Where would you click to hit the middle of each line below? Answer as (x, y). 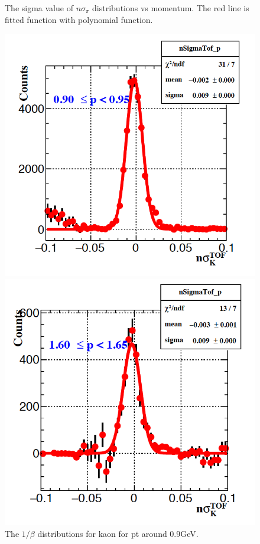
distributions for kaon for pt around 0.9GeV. (118, 534)
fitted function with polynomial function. (79, 19)
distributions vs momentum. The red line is (171, 8)
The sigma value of (39, 8)
